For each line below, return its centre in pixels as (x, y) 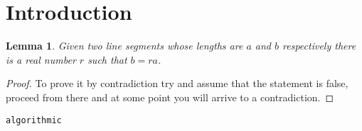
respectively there (319, 46)
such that (107, 59)
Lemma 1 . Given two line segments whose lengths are (124, 46)
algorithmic (34, 120)
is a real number (41, 59)
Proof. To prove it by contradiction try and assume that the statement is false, (177, 83)
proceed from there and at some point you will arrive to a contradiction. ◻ (170, 97)
